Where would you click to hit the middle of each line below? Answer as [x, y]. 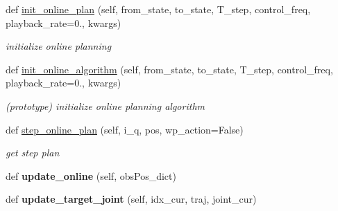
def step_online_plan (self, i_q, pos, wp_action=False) [125, 129]
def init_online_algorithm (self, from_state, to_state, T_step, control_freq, [169, 69]
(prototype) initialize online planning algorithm [105, 105]
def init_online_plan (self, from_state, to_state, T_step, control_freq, [158, 9]
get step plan [33, 153]
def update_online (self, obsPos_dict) [91, 175]
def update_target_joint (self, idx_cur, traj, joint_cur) [131, 199]
